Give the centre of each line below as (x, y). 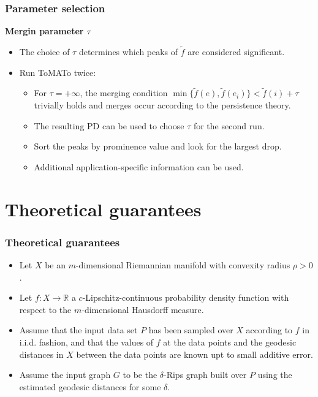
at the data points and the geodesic (230, 342)
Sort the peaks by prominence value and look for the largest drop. (158, 146)
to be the (140, 375)
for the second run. (229, 125)
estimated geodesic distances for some (90, 386)
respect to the (45, 309)
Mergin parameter (44, 31)
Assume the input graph (65, 375)
